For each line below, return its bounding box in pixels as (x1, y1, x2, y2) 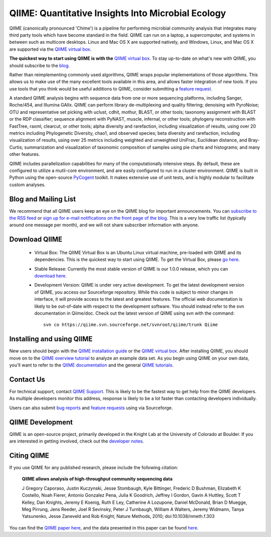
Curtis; (9, 144, 24, 150)
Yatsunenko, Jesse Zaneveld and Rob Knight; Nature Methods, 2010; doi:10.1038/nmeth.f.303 (22, 513, 215, 519)
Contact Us (9, 375, 45, 384)
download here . (34, 273, 67, 279)
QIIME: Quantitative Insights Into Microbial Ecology (9, 8, 226, 19)
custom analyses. (9, 182, 46, 188)
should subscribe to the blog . (9, 62, 70, 68)
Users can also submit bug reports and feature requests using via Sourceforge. (9, 405, 173, 411)
